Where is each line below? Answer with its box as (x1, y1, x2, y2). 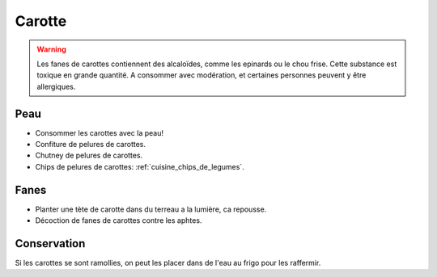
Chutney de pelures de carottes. (35, 150, 143, 161)
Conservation (15, 237, 86, 250)
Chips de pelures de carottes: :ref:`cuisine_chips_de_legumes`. (35, 162, 244, 171)
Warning (36, 44, 66, 54)
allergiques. (36, 82, 76, 91)
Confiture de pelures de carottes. (35, 140, 146, 149)
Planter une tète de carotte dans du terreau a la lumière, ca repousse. (35, 204, 267, 214)
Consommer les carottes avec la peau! (35, 128, 163, 137)
